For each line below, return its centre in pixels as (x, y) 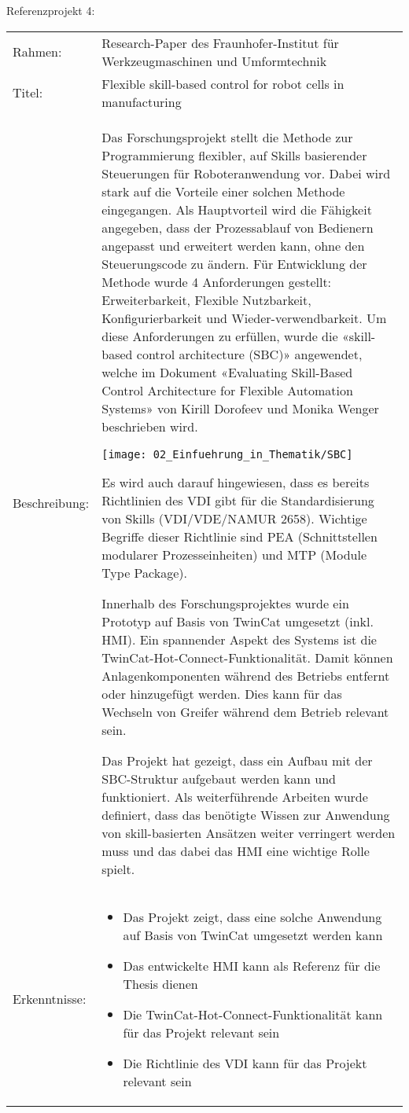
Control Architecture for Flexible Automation (227, 390)
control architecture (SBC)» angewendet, (249, 354)
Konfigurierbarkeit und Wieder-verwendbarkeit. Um (244, 318)
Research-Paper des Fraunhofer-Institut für (220, 42)
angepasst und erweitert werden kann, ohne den (233, 245)
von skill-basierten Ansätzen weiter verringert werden (249, 832)
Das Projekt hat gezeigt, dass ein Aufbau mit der (237, 760)
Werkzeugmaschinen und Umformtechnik (214, 61)
